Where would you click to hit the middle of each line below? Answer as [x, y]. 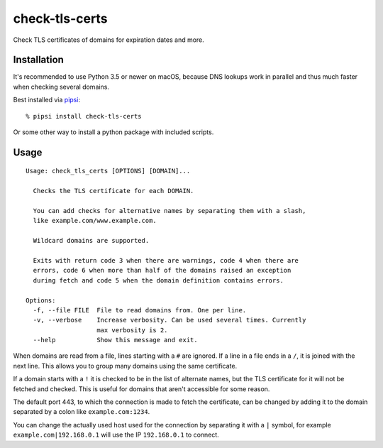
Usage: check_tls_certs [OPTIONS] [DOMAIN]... [108, 171]
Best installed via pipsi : [47, 100]
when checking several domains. [61, 87]
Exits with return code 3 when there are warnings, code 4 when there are [166, 260]
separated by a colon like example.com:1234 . [82, 412]
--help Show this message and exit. [115, 340]
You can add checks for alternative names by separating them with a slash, [170, 211]
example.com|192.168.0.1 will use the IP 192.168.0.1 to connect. [116, 435]
